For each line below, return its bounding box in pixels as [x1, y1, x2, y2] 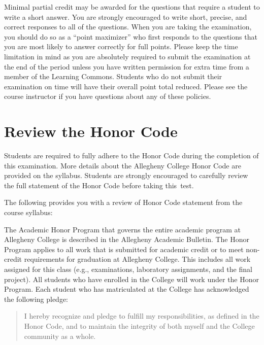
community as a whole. [24, 330, 96, 341]
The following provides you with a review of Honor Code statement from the [4, 197, 243, 208]
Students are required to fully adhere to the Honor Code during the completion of [4, 150, 259, 161]
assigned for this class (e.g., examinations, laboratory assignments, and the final [4, 264, 252, 274]
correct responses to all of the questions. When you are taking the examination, [4, 21, 252, 32]
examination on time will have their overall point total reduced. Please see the [4, 81, 248, 91]
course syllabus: [4, 207, 53, 218]
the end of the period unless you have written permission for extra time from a [4, 61, 249, 72]
